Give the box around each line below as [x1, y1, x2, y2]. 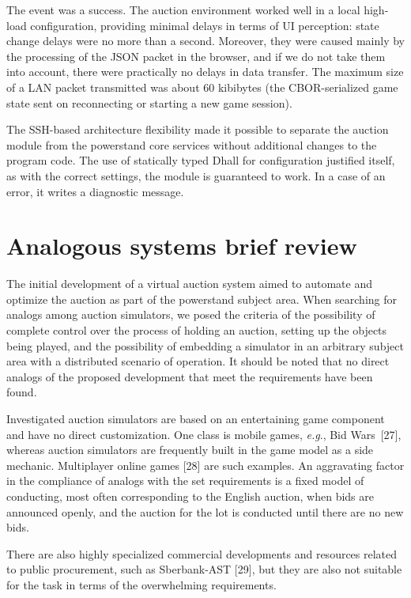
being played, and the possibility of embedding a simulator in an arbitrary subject [6, 337, 404, 354]
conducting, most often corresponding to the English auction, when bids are [6, 487, 374, 504]
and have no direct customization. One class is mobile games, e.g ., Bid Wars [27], [6, 426, 402, 442]
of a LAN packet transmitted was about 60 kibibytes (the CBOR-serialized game [6, 78, 398, 95]
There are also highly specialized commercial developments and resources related [6, 545, 398, 562]
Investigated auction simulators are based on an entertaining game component [6, 411, 385, 426]
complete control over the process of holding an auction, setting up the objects [6, 322, 387, 339]
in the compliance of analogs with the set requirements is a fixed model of [6, 472, 364, 489]
